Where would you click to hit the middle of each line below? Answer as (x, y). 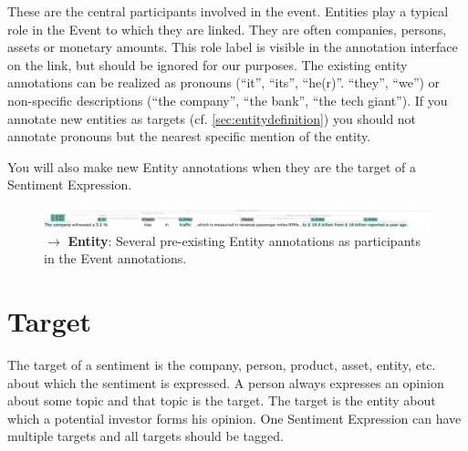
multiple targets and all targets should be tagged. (146, 436)
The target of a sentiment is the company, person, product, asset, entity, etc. (222, 365)
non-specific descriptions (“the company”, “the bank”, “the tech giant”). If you (228, 100)
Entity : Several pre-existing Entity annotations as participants (244, 240)
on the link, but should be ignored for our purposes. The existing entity (208, 64)
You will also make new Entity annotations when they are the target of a (212, 166)
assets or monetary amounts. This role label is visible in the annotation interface (233, 47)
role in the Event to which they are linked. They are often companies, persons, (227, 29)
